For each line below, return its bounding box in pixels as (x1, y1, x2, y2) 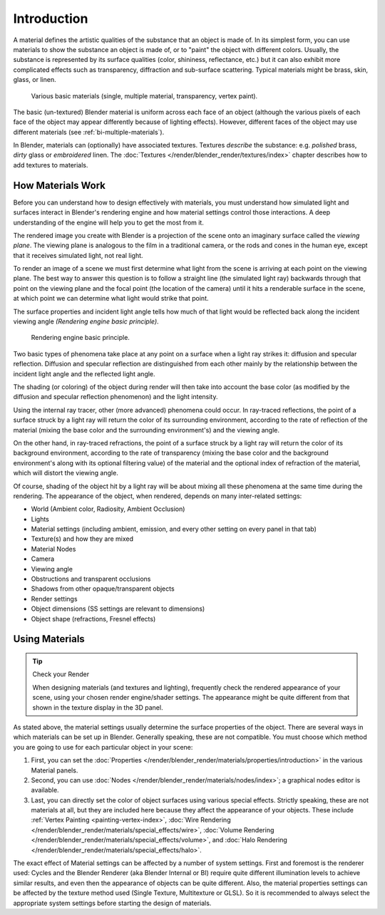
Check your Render (32, 670, 90, 678)
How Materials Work (13, 179, 106, 192)
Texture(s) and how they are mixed (31, 534, 134, 543)
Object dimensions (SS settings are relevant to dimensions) (31, 604, 205, 613)
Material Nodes (31, 544, 76, 553)
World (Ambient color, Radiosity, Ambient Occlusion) (31, 505, 185, 513)
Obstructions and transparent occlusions (31, 574, 151, 584)
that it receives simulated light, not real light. (13, 251, 143, 259)
